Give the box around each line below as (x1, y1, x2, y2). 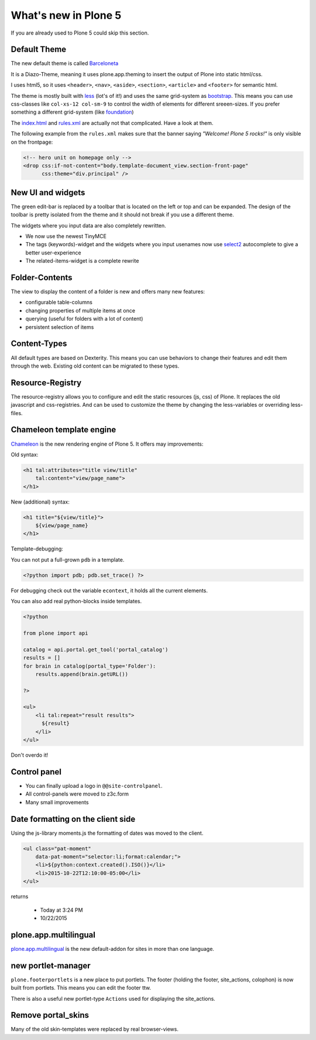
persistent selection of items (25, 323, 94, 331)
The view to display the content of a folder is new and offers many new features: (11, 288, 205, 295)
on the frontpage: (11, 138, 53, 145)
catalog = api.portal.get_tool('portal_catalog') (23, 646, 169, 653)
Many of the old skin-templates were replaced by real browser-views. (11, 1026, 178, 1033)
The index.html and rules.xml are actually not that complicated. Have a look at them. (11, 119, 214, 126)
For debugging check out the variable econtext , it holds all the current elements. (11, 587, 208, 594)
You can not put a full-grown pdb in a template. (11, 556, 125, 563)
